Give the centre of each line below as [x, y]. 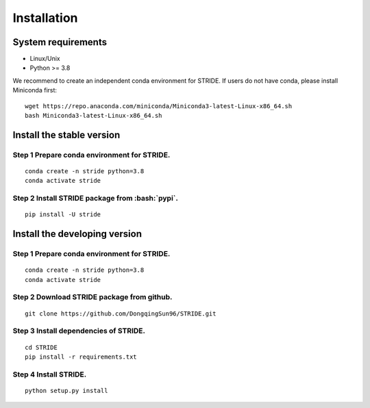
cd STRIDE [41, 347]
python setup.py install [66, 391]
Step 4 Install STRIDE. [50, 374]
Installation [45, 18]
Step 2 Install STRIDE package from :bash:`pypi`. [95, 199]
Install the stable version [66, 135]
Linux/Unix [45, 59]
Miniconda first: [35, 90]
